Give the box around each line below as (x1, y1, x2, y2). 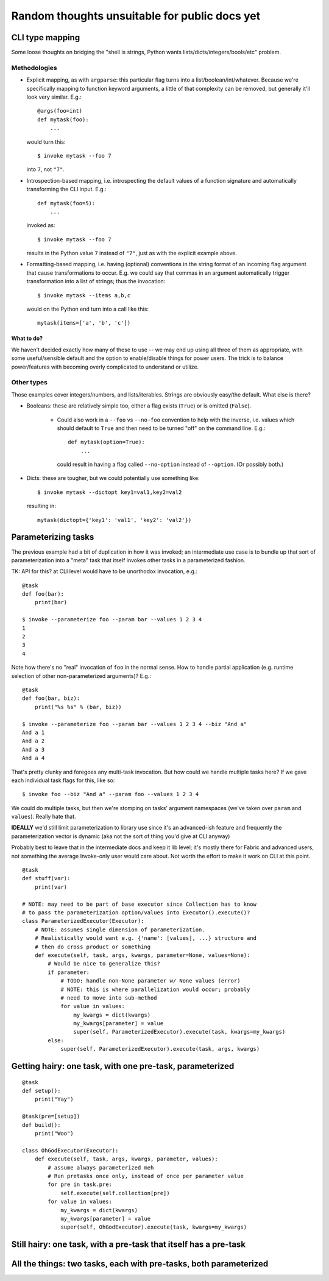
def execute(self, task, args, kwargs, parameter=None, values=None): (34, 951, 250, 959)
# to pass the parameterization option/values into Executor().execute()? (22, 909, 250, 916)
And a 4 (22, 755, 45, 761)
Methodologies (11, 63, 57, 72)
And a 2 (22, 738, 45, 744)
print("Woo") (34, 1130, 74, 1137)
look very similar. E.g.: (26, 93, 82, 101)
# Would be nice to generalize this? (48, 960, 161, 967)
